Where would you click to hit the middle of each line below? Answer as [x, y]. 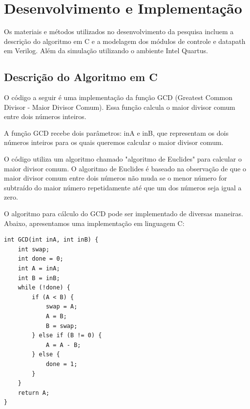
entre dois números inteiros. [45, 116]
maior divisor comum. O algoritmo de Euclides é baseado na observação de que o [125, 168]
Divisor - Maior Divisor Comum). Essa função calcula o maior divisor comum [120, 107]
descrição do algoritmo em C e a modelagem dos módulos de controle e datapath [125, 41]
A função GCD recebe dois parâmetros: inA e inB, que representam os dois [116, 133]
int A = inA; [39, 269]
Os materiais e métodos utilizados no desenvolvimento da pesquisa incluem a [119, 31]
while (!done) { [44, 288]
